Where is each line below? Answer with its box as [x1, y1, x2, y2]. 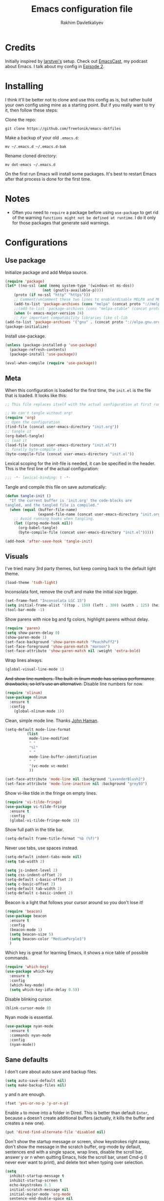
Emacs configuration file [31, 3, 133, 15]
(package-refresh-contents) [9, 347, 67, 352]
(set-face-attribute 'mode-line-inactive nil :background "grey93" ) [5, 781, 147, 787]
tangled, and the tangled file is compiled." [5, 503, 99, 507]
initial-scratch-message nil [9, 1187, 69, 1192]
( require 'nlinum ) [5, 691, 42, 696]
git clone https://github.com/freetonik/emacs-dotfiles [5, 126, 121, 131]
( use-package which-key [5, 969, 54, 974]
